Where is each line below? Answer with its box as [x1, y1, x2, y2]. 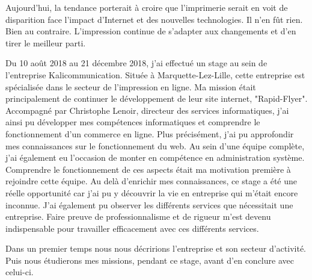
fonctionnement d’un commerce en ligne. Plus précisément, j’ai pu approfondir [5, 127, 294, 140]
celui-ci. [5, 266, 34, 278]
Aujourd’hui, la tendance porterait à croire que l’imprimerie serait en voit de [5, 1, 288, 13]
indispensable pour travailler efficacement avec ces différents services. [5, 222, 259, 234]
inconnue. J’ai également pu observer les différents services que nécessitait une [5, 198, 293, 211]
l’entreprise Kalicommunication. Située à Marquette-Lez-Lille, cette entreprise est [5, 68, 305, 81]
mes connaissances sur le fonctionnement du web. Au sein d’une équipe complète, [5, 139, 305, 152]
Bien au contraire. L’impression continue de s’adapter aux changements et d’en [5, 25, 296, 37]
